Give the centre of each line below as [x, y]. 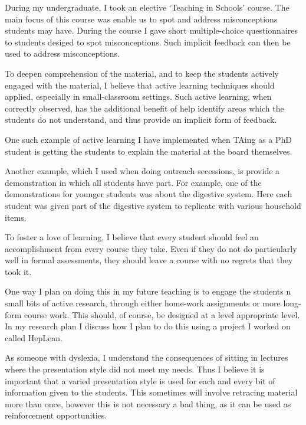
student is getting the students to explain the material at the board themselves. [149, 151]
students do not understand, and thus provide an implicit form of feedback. [141, 120]
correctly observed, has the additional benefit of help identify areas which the [144, 108]
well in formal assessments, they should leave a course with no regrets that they [149, 260]
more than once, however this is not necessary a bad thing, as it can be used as [148, 403]
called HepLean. [34, 337]
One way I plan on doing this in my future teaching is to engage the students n [148, 291]
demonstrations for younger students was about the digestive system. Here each [149, 194]
